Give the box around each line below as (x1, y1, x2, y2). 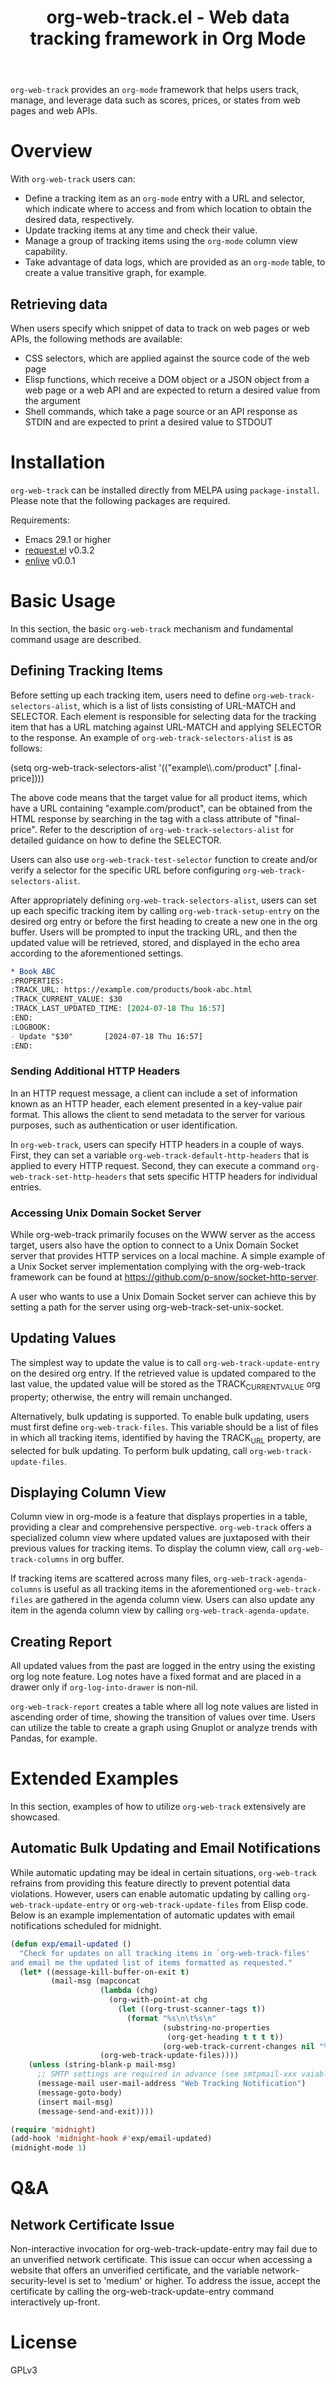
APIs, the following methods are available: (10, 332, 183, 345)
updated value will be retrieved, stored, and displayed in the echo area (10, 936, 301, 948)
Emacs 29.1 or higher (24, 533, 112, 545)
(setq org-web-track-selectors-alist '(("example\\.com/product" (10, 761, 273, 773)
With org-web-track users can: (10, 173, 136, 185)
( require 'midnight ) (10, 2124, 97, 2135)
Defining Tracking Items (10, 662, 163, 680)
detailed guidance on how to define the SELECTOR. (10, 834, 222, 846)
